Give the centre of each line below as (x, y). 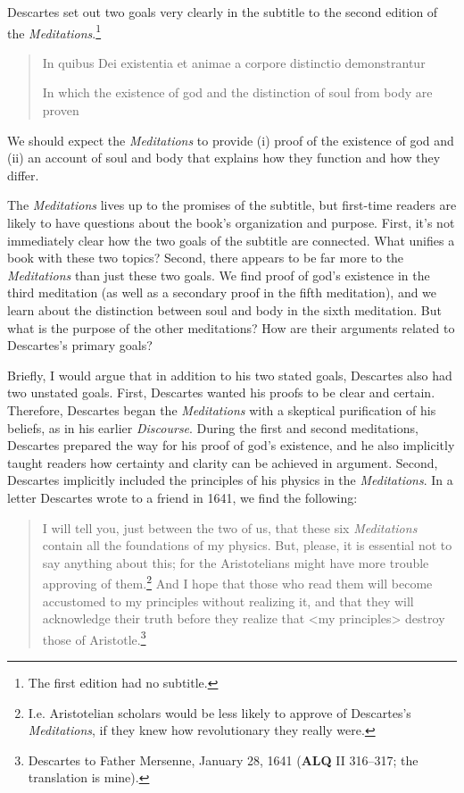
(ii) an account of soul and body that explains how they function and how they (224, 158)
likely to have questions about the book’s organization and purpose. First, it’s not (231, 222)
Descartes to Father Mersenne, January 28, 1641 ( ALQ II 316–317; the (223, 760)
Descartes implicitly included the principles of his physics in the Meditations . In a (230, 480)
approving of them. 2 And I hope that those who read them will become (237, 582)
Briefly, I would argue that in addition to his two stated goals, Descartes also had (230, 375)
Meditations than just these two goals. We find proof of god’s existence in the (219, 275)
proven (61, 110)
